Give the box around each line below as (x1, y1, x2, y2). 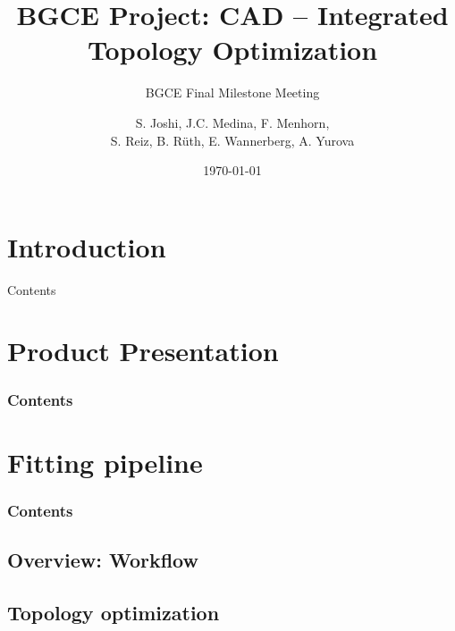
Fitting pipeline (7, 443, 203, 480)
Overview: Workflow (7, 546, 198, 574)
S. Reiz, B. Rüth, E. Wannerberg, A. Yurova (110, 130, 355, 149)
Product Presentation (7, 332, 279, 369)
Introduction (7, 228, 166, 265)
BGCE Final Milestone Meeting (145, 83, 320, 102)
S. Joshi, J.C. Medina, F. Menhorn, (135, 113, 330, 131)
